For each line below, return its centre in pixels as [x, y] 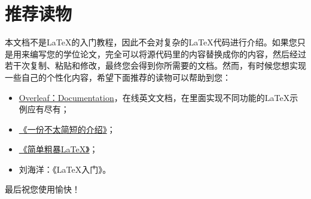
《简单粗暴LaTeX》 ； [58, 149]
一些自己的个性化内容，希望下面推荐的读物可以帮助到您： [118, 77]
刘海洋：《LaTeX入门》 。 [65, 169]
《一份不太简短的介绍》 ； [67, 129]
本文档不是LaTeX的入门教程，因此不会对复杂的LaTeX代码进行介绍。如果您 [151, 42]
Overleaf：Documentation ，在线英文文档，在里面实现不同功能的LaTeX [154, 97]
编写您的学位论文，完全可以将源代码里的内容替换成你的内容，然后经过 [168, 53]
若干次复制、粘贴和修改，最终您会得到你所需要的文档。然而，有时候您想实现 [155, 65]
